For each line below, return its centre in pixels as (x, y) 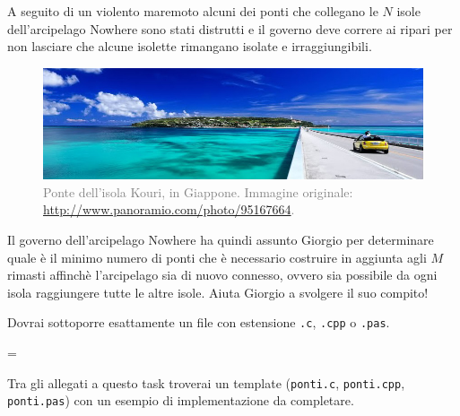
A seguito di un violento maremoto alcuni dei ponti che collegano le (193, 11)
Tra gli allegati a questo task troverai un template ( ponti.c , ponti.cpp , (206, 382)
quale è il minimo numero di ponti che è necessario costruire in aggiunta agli (217, 257)
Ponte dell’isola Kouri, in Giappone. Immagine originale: (198, 191)
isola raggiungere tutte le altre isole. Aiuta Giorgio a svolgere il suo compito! (218, 292)
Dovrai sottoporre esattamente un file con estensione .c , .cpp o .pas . (199, 322)
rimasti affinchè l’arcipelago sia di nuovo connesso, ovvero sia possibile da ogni (222, 275)
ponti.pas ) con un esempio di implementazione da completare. (181, 400)
